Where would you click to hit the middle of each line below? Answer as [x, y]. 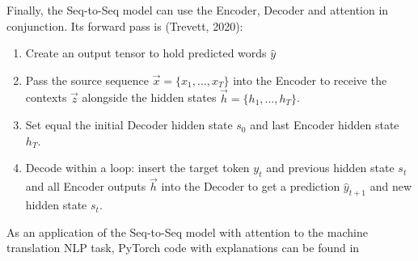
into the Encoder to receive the [310, 80]
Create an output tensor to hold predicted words [146, 53]
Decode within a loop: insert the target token [137, 168]
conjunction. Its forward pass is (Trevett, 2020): [125, 25]
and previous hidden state [330, 168]
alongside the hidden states [149, 97]
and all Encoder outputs [86, 186]
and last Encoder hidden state [325, 125]
